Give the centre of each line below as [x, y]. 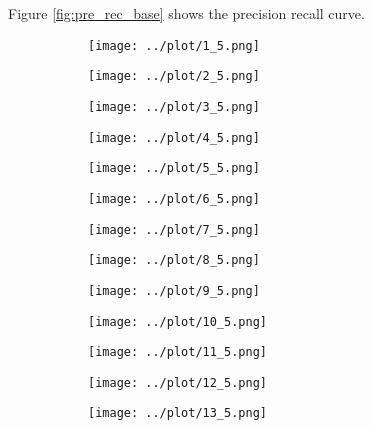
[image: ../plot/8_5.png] [174, 260]
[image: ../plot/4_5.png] [174, 137]
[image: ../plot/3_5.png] [174, 106]
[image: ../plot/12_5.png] [177, 382]
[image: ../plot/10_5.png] [177, 321]
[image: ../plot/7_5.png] [174, 229]
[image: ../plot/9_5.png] [174, 290]
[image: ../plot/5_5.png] [174, 168]
